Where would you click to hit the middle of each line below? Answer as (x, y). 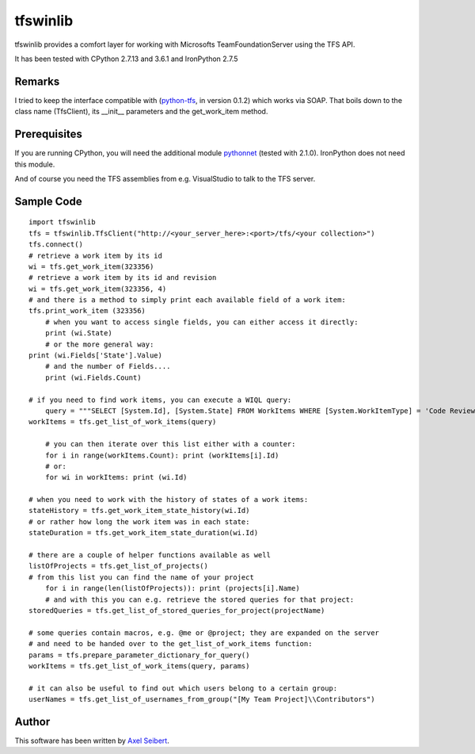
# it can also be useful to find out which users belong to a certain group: (183, 688)
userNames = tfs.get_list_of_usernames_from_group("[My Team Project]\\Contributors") (202, 699)
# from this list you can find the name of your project (142, 577)
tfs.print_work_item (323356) (87, 311)
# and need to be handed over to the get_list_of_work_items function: (171, 644)
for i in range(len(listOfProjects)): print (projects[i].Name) (172, 588)
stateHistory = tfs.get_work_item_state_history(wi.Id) (139, 511)
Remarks (37, 81)
